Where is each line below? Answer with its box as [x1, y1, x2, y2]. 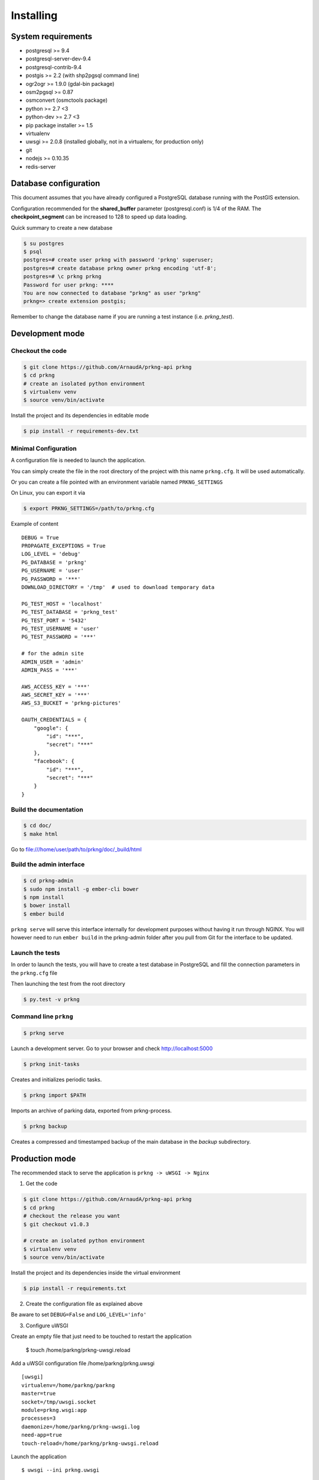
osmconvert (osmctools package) [25, 96, 108, 104]
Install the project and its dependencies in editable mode [11, 412, 149, 419]
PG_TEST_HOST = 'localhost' [21, 600, 103, 607]
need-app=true [21, 1431, 62, 1439]
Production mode [11, 1153, 76, 1163]
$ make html [23, 831, 58, 837]
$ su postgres [23, 240, 64, 247]
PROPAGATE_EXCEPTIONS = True [21, 542, 106, 549]
